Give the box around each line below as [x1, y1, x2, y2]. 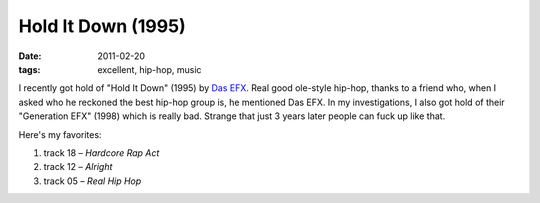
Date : [18, 50, 42, 62]
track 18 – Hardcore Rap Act [43, 146, 160, 159]
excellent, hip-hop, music [97, 63, 202, 75]
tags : [18, 63, 41, 75]
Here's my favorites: [18, 128, 102, 140]
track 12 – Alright [43, 161, 113, 173]
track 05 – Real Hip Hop [43, 175, 142, 187]
